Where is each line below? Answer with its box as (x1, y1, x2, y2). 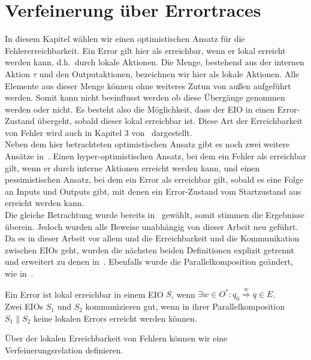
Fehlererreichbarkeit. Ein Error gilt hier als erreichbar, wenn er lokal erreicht (5, 44, 286, 56)
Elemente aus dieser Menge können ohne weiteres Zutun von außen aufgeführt (5, 79, 291, 92)
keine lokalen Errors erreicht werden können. (33, 311, 197, 324)
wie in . (5, 267, 34, 279)
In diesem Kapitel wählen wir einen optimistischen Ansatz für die (5, 32, 245, 45)
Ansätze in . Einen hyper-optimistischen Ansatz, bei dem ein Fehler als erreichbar (5, 150, 307, 162)
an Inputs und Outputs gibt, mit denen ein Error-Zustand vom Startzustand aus (5, 184, 301, 197)
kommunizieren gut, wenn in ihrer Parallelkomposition (85, 300, 285, 313)
